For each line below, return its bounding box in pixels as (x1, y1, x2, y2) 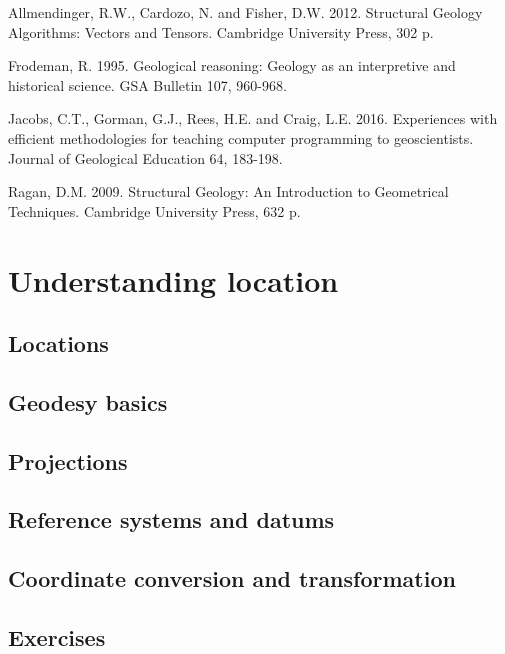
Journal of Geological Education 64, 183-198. (8, 147, 283, 168)
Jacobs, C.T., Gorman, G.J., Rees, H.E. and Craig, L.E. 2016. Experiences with (8, 108, 498, 129)
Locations (8, 328, 109, 359)
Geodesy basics (8, 386, 168, 417)
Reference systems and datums (8, 504, 335, 535)
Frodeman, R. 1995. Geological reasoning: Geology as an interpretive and (8, 55, 456, 76)
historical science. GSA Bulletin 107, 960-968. (8, 74, 287, 95)
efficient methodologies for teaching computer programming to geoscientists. (8, 127, 474, 148)
